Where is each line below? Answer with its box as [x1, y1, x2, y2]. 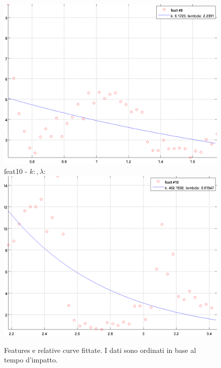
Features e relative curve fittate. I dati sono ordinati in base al [4, 344, 196, 355]
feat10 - [4, 165, 28, 176]
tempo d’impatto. [4, 354, 58, 365]
